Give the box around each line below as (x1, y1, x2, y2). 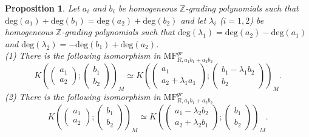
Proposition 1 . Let (5, 2, 80, 14)
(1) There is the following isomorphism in (5, 49, 161, 62)
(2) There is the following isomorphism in (5, 90, 161, 102)
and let (180, 13, 206, 26)
